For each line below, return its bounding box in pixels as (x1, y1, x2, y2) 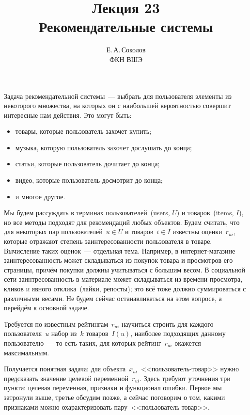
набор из (51, 328, 77, 338)
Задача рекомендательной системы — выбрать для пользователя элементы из (4, 91, 232, 101)
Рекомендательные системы (39, 16, 213, 36)
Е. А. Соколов (106, 45, 146, 55)
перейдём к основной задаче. (4, 303, 89, 313)
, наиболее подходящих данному (130, 328, 226, 338)
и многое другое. (15, 191, 65, 201)
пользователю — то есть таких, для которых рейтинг (4, 337, 161, 348)
